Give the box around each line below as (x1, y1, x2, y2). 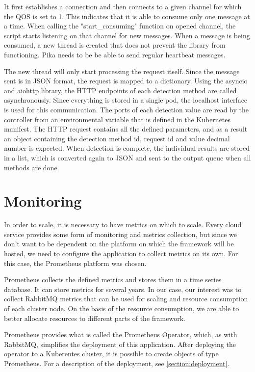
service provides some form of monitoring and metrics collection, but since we (4, 229, 237, 239)
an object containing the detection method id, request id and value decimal (4, 133, 230, 143)
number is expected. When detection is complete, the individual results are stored (4, 143, 250, 153)
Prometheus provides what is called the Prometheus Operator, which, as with (4, 329, 237, 340)
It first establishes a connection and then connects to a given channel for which (4, 1, 242, 11)
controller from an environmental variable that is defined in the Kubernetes (4, 114, 231, 124)
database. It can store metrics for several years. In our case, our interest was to (4, 284, 242, 294)
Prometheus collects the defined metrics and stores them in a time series (4, 274, 222, 285)
